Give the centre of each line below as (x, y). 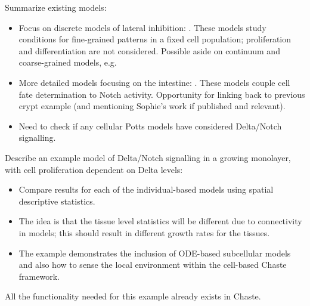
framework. (39, 276)
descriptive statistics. (57, 201)
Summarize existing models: (56, 7)
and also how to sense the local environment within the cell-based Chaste (153, 265)
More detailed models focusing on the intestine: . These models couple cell (154, 82)
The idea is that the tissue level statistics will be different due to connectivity (160, 221)
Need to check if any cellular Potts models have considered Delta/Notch (150, 126)
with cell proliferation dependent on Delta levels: (94, 169)
